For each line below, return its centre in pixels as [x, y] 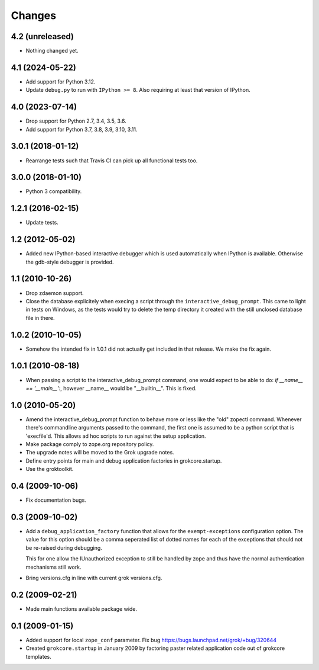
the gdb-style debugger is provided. [70, 262]
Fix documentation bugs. [56, 500]
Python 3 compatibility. [54, 191]
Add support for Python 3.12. [61, 81]
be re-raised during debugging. [64, 547]
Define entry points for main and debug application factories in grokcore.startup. [124, 461]
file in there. [40, 318]
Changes [33, 15]
